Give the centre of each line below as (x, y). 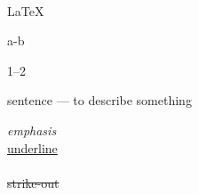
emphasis (32, 130)
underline (32, 147)
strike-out (33, 182)
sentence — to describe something (99, 100)
